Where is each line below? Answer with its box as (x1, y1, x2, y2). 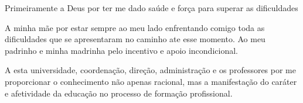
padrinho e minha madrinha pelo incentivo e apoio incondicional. (5, 44, 238, 56)
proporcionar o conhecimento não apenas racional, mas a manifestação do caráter (5, 75, 297, 87)
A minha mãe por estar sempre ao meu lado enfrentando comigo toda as (5, 21, 265, 33)
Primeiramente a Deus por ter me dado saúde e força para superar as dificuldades (5, 2, 298, 13)
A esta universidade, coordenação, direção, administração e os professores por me (5, 64, 296, 76)
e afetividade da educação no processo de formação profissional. (5, 87, 233, 99)
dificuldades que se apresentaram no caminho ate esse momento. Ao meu (5, 33, 265, 45)
